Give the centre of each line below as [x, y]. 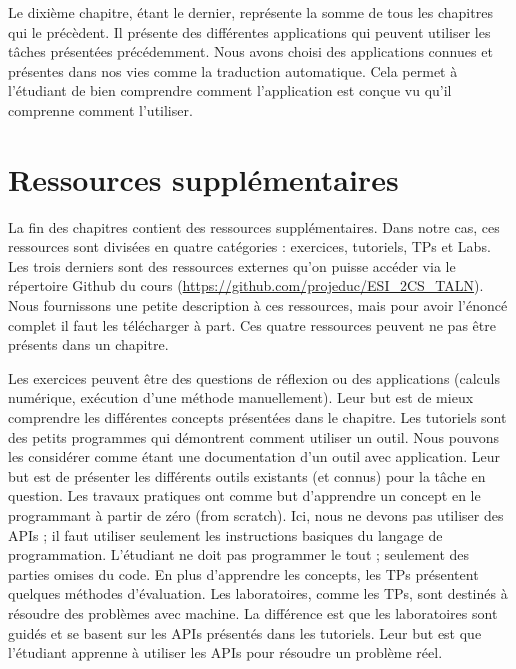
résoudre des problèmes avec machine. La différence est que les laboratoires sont [253, 612]
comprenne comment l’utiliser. [100, 109]
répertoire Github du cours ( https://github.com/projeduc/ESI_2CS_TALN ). [246, 285]
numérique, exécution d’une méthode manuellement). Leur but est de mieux [241, 397]
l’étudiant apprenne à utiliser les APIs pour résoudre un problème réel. [225, 652]
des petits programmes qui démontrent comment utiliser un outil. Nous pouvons [254, 436]
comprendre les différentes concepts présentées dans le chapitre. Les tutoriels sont [257, 417]
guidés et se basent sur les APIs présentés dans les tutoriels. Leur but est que [245, 632]
